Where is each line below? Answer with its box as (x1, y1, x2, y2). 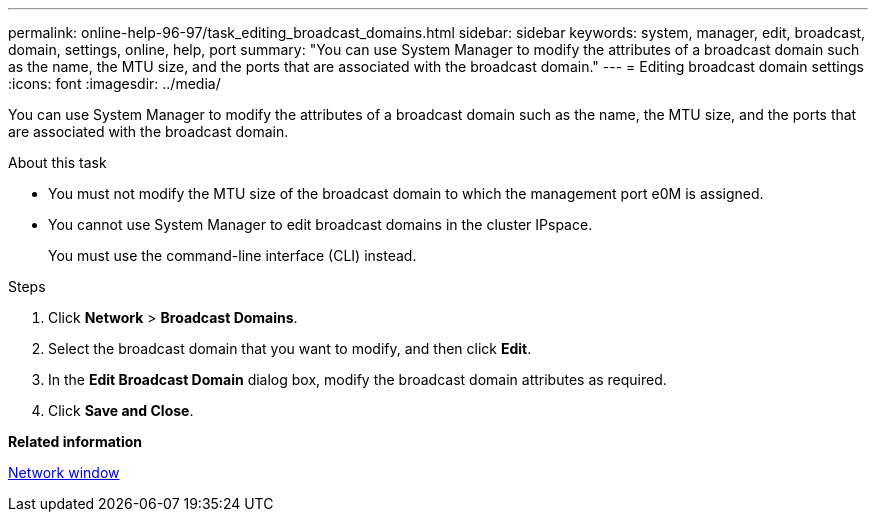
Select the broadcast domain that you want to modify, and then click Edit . (48, 340, 532, 357)
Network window (8, 464, 120, 481)
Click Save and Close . (48, 402, 194, 419)
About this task (8, 154, 107, 171)
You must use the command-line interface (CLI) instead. (48, 247, 417, 264)
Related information (8, 433, 143, 450)
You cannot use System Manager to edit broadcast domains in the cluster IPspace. (48, 216, 593, 233)
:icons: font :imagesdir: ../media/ (8, 75, 221, 92)
